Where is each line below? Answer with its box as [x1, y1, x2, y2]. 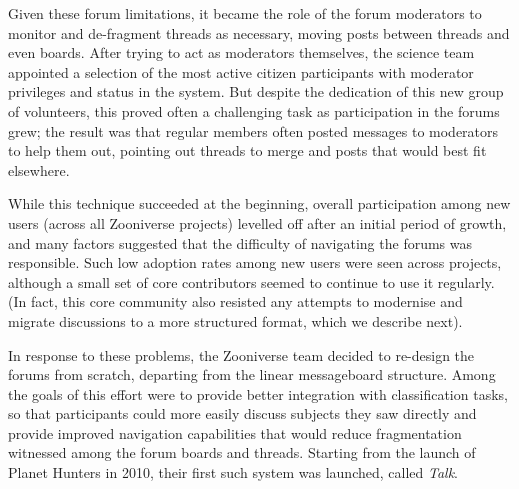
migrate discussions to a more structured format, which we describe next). [8, 310, 463, 331]
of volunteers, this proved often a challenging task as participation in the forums [8, 100, 500, 121]
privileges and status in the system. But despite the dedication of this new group [8, 81, 504, 102]
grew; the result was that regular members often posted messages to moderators [8, 120, 499, 141]
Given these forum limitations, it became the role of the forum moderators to [8, 3, 482, 23]
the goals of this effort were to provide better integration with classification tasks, [8, 383, 508, 404]
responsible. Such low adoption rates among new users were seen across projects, [8, 252, 502, 273]
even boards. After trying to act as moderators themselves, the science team [8, 42, 475, 63]
